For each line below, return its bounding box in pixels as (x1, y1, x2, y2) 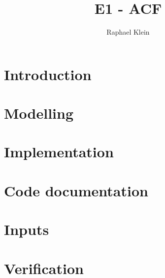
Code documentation (4, 180, 148, 200)
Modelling (4, 103, 74, 123)
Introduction (4, 64, 92, 84)
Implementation (4, 141, 114, 162)
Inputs (4, 219, 49, 239)
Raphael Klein (106, 27, 150, 37)
